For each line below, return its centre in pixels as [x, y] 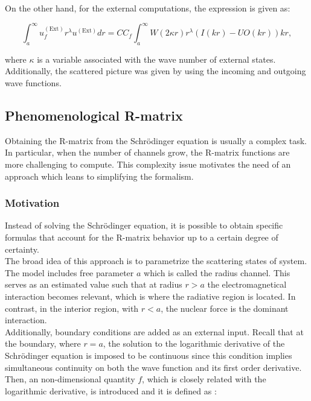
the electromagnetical [247, 284]
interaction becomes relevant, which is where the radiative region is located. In [150, 296]
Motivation [32, 203]
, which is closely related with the [204, 379]
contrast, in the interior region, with [72, 308]
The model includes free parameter [69, 272]
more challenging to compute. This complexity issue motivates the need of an [148, 164]
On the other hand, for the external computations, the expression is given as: [148, 8]
